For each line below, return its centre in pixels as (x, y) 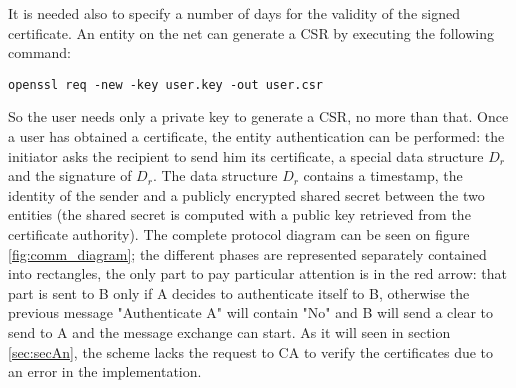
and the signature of (70, 175)
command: (39, 52)
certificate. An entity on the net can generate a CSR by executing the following (251, 32)
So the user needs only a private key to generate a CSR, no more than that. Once (258, 116)
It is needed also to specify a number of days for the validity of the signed (234, 13)
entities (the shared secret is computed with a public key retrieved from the (239, 214)
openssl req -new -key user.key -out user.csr (165, 84)
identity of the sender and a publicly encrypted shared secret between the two (246, 194)
